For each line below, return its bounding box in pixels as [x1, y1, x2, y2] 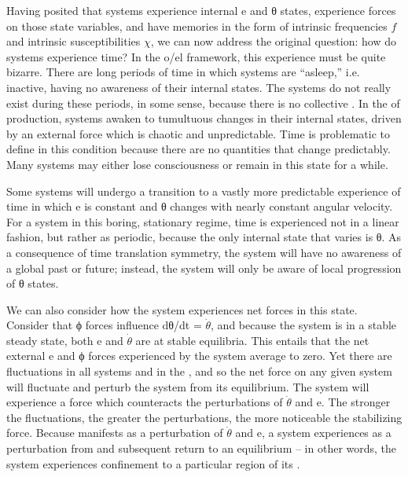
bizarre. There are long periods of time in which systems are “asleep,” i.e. [6, 64, 360, 80]
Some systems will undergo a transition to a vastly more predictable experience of [6, 182, 401, 199]
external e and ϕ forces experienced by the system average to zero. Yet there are [6, 347, 392, 364]
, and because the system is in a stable [211, 317, 397, 333]
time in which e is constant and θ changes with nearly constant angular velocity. [6, 198, 393, 215]
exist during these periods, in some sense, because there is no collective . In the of [6, 94, 400, 111]
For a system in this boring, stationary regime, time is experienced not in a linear [6, 213, 399, 229]
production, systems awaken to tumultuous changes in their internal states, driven [6, 110, 402, 127]
